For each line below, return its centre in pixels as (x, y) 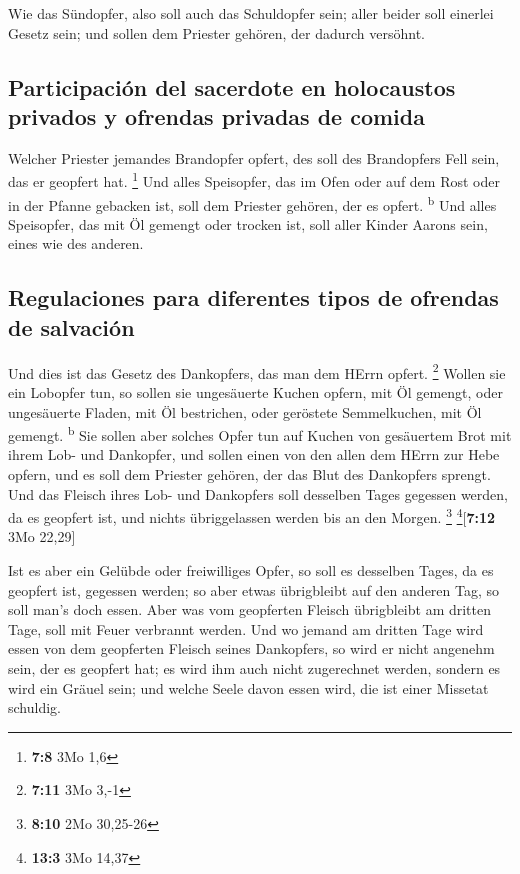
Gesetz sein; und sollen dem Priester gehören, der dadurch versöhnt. (217, 32)
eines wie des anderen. (76, 243)
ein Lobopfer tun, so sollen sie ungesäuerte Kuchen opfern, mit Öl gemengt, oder (255, 391)
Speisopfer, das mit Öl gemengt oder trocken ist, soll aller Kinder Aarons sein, (248, 223)
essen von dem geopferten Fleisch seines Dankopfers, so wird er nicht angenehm (251, 648)
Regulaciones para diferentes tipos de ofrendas (253, 297)
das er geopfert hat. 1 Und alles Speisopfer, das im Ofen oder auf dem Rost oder (254, 180)
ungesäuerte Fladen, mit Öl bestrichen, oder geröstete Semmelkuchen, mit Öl (245, 411)
